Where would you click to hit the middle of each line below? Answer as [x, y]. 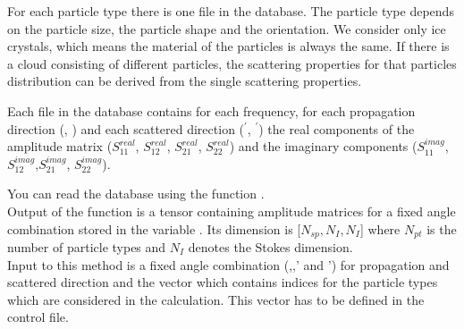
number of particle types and [87, 246]
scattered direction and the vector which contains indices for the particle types [223, 282]
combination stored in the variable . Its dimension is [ [154, 228]
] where [380, 228]
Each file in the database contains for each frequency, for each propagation [211, 110]
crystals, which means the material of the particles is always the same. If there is [228, 46]
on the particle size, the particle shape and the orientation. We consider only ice [227, 28]
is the [442, 228]
